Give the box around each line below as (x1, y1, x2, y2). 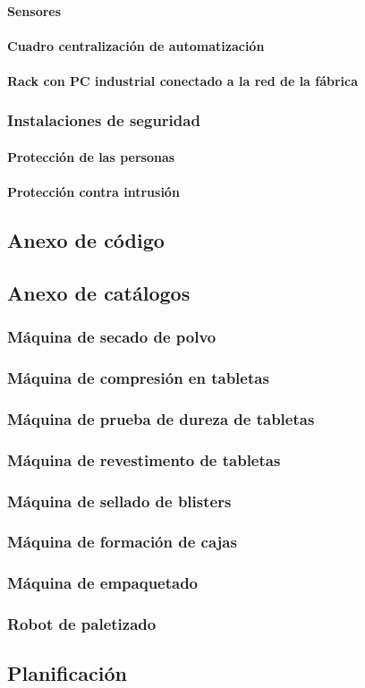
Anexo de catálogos (7, 278, 191, 306)
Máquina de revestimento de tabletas (7, 448, 281, 471)
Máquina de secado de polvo (7, 326, 216, 348)
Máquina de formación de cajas (7, 531, 237, 553)
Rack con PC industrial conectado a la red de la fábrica (7, 71, 359, 89)
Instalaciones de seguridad (7, 109, 200, 132)
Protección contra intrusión (7, 183, 180, 201)
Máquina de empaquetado (7, 572, 199, 594)
